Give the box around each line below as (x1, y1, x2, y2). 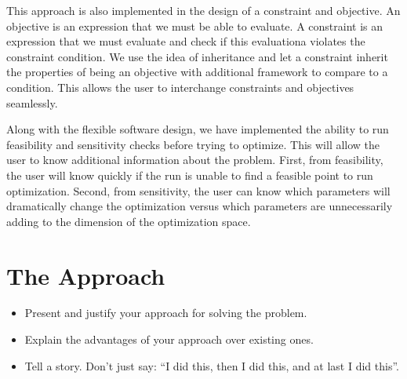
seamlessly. (6, 94, 58, 111)
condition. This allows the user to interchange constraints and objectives (6, 78, 354, 95)
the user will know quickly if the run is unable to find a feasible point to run (6, 166, 373, 183)
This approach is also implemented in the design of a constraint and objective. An (6, 2, 401, 18)
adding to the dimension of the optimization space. (6, 213, 251, 229)
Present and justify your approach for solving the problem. (24, 304, 307, 321)
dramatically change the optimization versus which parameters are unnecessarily (6, 198, 393, 214)
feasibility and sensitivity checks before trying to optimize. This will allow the (6, 136, 380, 152)
